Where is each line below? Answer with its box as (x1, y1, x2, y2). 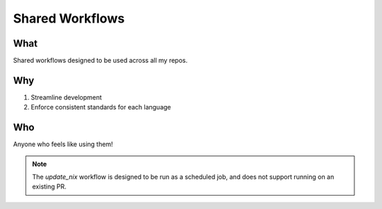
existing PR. (32, 182, 67, 191)
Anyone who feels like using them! (13, 140, 113, 148)
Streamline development (30, 92, 103, 102)
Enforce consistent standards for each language (30, 103, 171, 112)
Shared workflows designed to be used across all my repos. (13, 56, 187, 65)
